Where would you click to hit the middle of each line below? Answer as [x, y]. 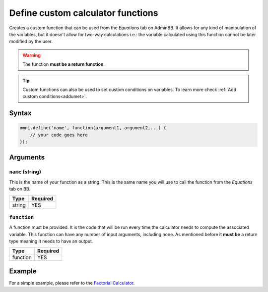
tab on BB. [20, 189]
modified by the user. [31, 42]
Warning [32, 55]
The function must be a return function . [64, 64]
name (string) [25, 172]
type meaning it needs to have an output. [51, 241]
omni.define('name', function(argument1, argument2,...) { [93, 128]
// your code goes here [59, 135]
